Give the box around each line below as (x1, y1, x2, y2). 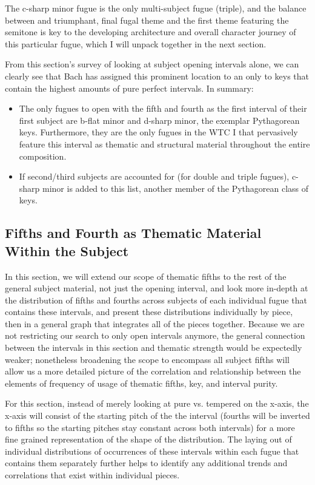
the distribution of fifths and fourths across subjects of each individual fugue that (5, 293, 307, 306)
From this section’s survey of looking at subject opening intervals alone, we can (5, 58, 299, 70)
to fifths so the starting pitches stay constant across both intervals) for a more (5, 421, 295, 433)
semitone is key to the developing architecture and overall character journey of (5, 25, 296, 38)
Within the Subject (5, 241, 129, 260)
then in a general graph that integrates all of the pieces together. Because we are (5, 317, 305, 330)
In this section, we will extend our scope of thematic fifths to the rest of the (5, 270, 287, 282)
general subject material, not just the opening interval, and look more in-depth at (5, 282, 308, 294)
